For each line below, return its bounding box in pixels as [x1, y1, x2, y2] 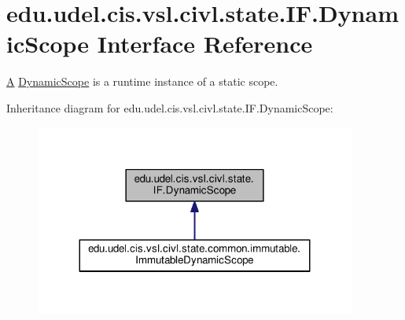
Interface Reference [97, 28, 313, 60]
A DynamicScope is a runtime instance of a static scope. [6, 73, 278, 90]
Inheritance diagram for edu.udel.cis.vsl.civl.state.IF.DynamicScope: [6, 99, 333, 116]
